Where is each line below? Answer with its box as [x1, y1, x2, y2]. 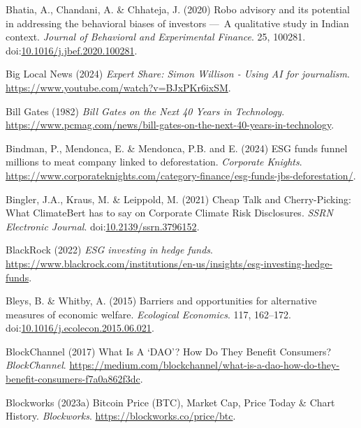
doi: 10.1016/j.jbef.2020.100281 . [6, 43, 138, 57]
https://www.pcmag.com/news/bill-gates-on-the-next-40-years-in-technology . [6, 117, 334, 132]
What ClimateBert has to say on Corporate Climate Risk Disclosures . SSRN [6, 205, 333, 220]
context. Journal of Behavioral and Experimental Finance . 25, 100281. [6, 29, 306, 44]
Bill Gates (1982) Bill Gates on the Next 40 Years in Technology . [6, 103, 285, 118]
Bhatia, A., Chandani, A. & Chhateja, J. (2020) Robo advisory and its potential [6, 2, 350, 16]
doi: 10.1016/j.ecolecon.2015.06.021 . [6, 320, 154, 335]
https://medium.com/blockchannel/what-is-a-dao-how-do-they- [69, 357, 340, 372]
